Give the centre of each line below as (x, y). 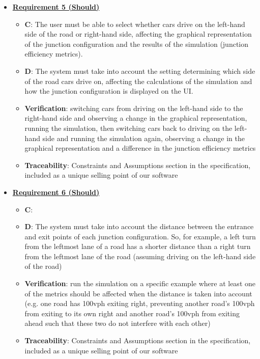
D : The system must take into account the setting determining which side (140, 71)
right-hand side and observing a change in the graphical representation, (136, 118)
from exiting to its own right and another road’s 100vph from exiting (132, 313)
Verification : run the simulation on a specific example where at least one (140, 283)
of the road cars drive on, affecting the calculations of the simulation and (138, 81)
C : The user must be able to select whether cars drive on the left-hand (135, 24)
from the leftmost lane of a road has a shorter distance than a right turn (138, 246)
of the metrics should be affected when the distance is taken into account (138, 293)
